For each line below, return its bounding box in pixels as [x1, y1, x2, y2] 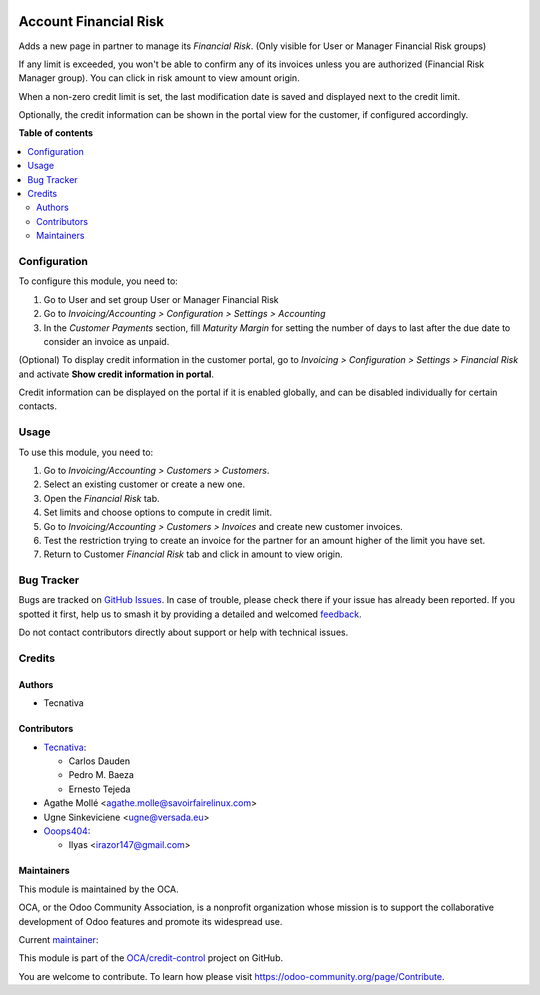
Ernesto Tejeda [68, 783, 131, 795]
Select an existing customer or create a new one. [43, 478, 246, 490]
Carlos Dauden [68, 755, 130, 767]
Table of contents [18, 127, 94, 139]
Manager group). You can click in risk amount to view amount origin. [18, 72, 300, 84]
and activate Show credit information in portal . [18, 368, 215, 380]
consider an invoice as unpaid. [43, 335, 170, 347]
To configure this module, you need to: [18, 275, 179, 287]
